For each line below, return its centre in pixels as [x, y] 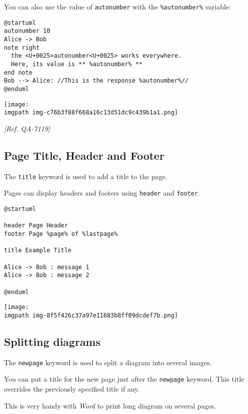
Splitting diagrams [52, 341]
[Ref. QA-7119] [27, 128]
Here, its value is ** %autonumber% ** [77, 64]
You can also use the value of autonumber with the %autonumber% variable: [118, 6]
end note [18, 72]
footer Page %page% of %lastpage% [61, 234]
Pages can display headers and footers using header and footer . [102, 193]
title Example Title [38, 251]
